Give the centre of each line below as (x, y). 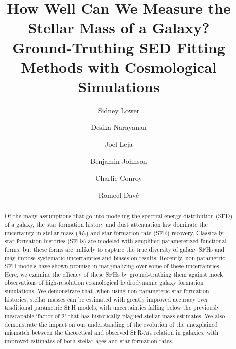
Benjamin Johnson (119, 161)
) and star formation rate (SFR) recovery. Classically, (155, 232)
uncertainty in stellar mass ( (41, 232)
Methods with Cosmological (119, 66)
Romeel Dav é (119, 194)
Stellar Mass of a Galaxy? (119, 27)
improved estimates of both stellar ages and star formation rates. (89, 341)
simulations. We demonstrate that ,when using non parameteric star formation (107, 291)
